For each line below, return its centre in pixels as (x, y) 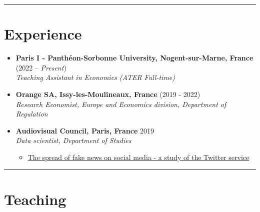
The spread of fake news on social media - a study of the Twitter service (138, 157)
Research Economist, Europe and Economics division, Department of (121, 104)
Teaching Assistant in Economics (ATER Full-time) (95, 77)
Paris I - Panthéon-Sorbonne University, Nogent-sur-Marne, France (134, 58)
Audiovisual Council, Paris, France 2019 (85, 130)
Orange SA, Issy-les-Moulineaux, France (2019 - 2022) (108, 94)
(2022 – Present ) (41, 67)
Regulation (32, 114)
